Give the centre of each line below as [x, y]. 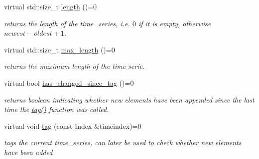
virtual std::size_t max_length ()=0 [60, 49]
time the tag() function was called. [57, 109]
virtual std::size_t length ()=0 [51, 6]
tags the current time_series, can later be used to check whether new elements [123, 142]
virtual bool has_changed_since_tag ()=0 [69, 82]
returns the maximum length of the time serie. [74, 66]
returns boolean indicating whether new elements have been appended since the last [129, 99]
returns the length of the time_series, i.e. [67, 23]
